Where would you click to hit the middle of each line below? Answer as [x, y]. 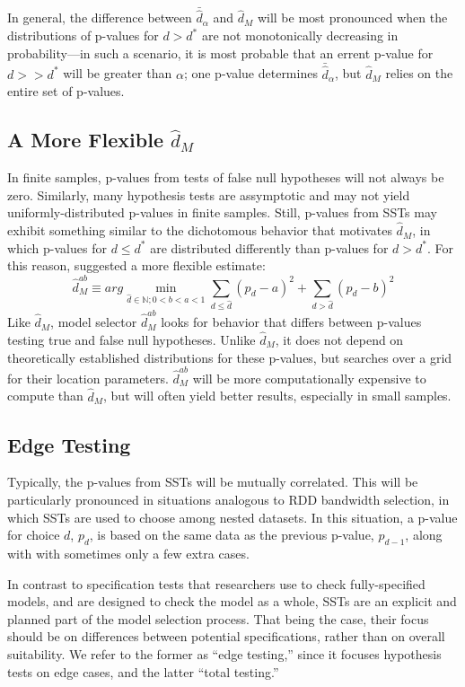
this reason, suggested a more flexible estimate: [136, 265]
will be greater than [118, 73]
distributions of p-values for [83, 35]
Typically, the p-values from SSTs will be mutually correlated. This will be [213, 482]
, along [424, 535]
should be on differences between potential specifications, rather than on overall [226, 636]
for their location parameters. [88, 378]
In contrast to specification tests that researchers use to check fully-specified [216, 583]
